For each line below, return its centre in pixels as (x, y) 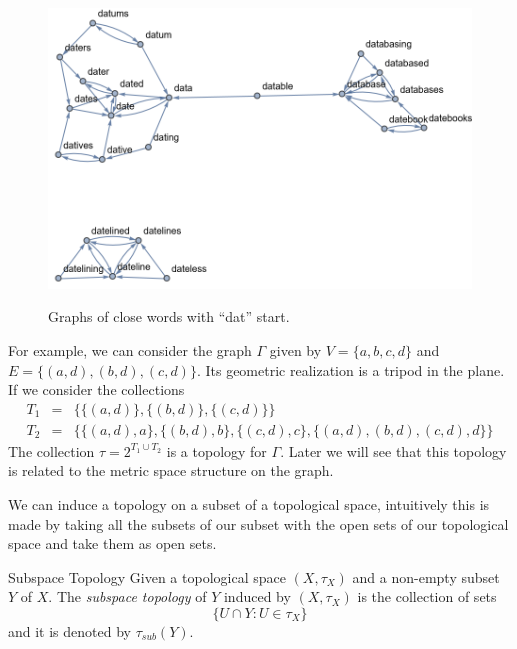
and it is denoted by (69, 630)
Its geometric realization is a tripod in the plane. (355, 369)
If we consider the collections (96, 389)
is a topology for (216, 450)
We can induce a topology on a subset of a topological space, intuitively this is (249, 504)
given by (295, 349)
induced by (257, 596)
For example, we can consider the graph (130, 349)
